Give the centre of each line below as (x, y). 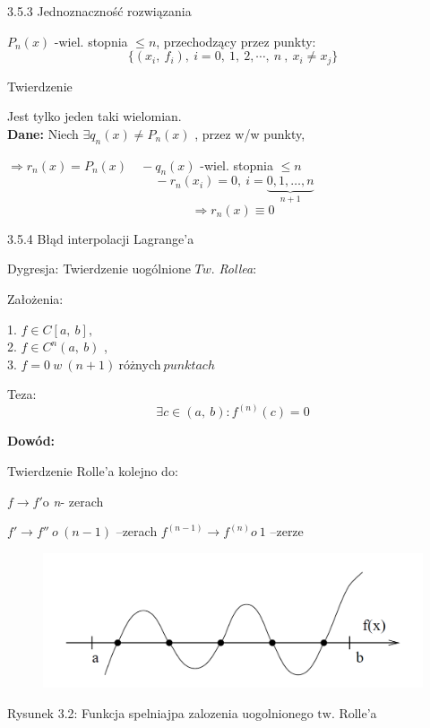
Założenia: (35, 299)
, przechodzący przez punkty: (236, 41)
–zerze (287, 531)
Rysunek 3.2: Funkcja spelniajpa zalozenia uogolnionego (160, 712)
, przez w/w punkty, (250, 133)
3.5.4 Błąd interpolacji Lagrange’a (101, 238)
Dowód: (31, 441)
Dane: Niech (43, 133)
